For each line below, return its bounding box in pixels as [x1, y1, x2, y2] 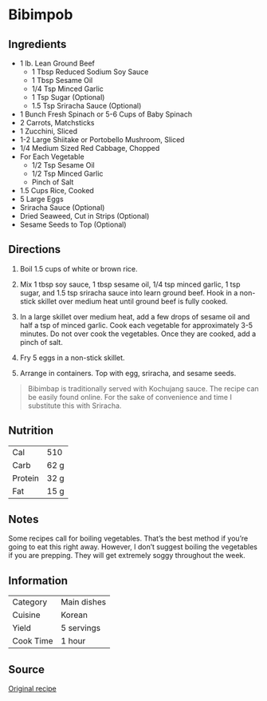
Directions [8, 243, 61, 256]
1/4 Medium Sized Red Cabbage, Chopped [19, 144, 160, 152]
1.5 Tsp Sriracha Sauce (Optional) [31, 101, 142, 110]
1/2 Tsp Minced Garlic [31, 169, 104, 178]
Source [8, 663, 45, 676]
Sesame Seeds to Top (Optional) [19, 220, 127, 229]
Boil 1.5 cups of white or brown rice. [19, 263, 138, 273]
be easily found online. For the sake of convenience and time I [27, 392, 233, 402]
